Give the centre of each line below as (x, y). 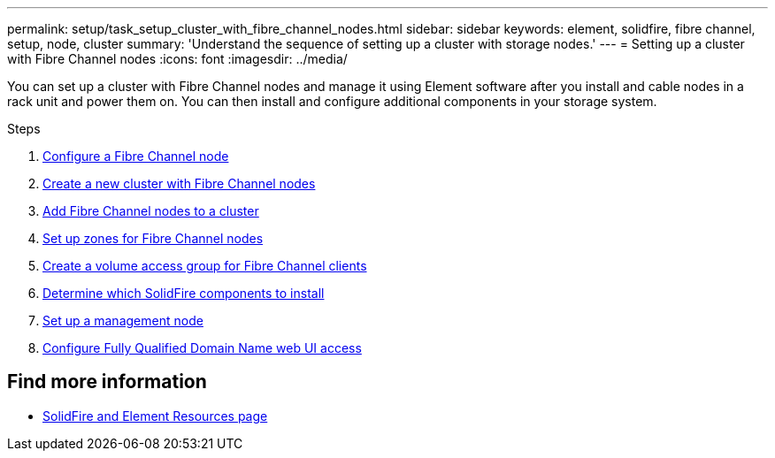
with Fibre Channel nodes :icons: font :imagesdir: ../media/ (177, 59)
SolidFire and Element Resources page (155, 416)
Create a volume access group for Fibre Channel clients (205, 266)
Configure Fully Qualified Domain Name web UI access (202, 348)
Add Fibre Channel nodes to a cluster (151, 211)
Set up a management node (123, 321)
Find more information (107, 382)
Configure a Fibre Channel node (136, 156)
